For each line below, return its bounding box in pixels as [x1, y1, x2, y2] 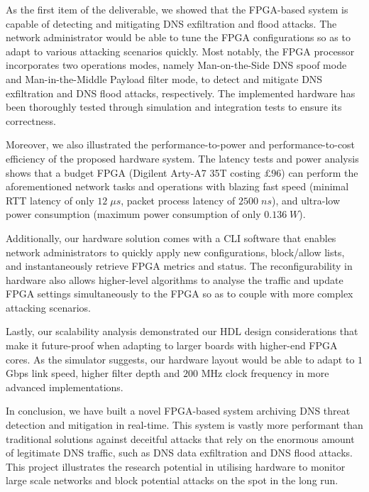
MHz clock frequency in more [201, 366, 329, 381]
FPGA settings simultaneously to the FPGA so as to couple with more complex [6, 286, 353, 301]
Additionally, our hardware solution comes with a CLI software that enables [6, 230, 336, 245]
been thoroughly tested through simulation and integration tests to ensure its [6, 99, 342, 114]
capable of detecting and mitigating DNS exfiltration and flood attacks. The [6, 16, 337, 31]
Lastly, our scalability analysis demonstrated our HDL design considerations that [6, 324, 358, 339]
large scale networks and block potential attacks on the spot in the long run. [6, 473, 338, 488]
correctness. [6, 113, 56, 128]
